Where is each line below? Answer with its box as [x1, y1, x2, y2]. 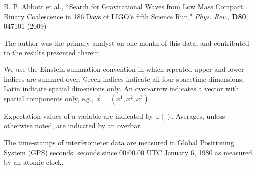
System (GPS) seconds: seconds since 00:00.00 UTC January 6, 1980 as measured [4, 147, 252, 157]
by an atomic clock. [4, 157, 64, 167]
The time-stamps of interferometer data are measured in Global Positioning [4, 137, 234, 147]
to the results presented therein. [4, 47, 101, 57]
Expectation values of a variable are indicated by [4, 111, 153, 121]
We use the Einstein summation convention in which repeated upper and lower [4, 63, 244, 74]
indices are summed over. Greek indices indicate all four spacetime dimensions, [4, 73, 244, 84]
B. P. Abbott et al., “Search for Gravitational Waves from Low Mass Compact [4, 1, 243, 11]
